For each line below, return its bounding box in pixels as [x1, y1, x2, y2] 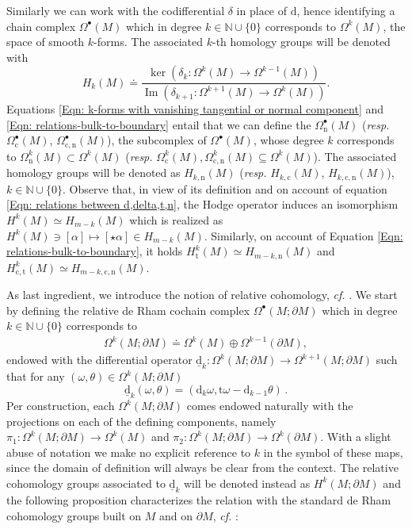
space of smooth [6, 33, 85, 50]
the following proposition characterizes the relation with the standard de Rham [6, 492, 391, 508]
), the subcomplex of [106, 132, 207, 148]
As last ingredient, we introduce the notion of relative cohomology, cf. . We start [6, 286, 398, 303]
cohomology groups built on [6, 507, 142, 523]
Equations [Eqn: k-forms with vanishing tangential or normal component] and [6, 101, 384, 117]
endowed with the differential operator [6, 351, 193, 368]
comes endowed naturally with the [186, 397, 353, 414]
